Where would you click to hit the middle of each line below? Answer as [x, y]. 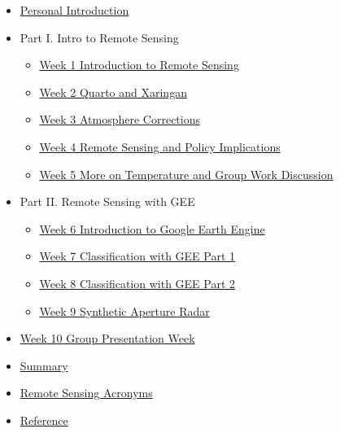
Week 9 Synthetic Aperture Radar [124, 311]
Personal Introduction [74, 10]
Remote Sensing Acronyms [86, 393]
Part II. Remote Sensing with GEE [107, 201]
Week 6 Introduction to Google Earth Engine [152, 228]
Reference [44, 420]
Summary [44, 365]
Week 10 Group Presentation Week [107, 338]
